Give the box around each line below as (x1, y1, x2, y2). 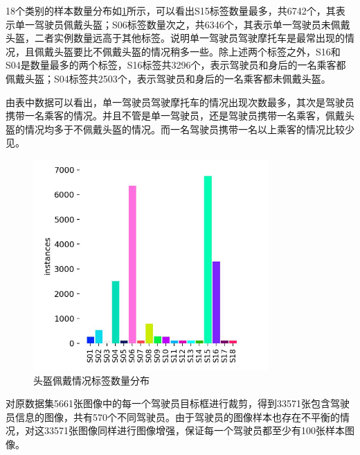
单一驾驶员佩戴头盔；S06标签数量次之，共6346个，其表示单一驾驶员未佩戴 (15, 17, 350, 31)
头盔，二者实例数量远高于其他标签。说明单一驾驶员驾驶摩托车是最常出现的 (6, 31, 345, 45)
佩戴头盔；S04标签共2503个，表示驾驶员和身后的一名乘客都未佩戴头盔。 (6, 71, 331, 85)
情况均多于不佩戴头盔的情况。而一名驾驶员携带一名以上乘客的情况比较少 (24, 121, 354, 136)
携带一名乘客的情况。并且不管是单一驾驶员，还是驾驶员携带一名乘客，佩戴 (6, 108, 345, 123)
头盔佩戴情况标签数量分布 (33, 372, 150, 387)
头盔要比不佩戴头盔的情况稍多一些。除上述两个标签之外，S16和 (53, 44, 341, 58)
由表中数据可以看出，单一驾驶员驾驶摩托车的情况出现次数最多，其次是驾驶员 (6, 94, 354, 109)
